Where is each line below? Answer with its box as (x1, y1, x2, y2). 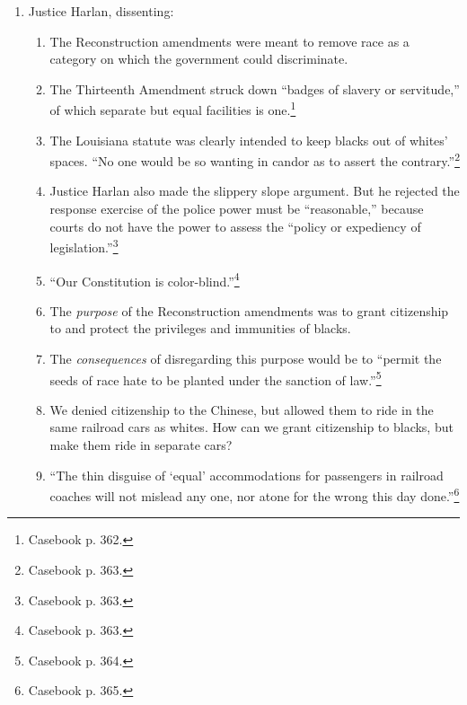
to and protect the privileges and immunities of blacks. (49, 319, 351, 338)
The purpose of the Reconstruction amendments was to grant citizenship (49, 301, 449, 320)
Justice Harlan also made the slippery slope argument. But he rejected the (49, 181, 460, 200)
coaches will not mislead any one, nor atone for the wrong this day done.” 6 (49, 484, 460, 505)
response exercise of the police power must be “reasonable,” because (49, 199, 424, 218)
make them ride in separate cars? (49, 435, 233, 454)
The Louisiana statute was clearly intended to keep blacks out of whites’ (49, 130, 448, 149)
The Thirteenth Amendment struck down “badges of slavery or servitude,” (49, 79, 460, 98)
